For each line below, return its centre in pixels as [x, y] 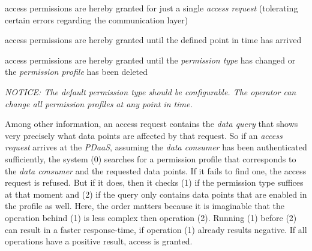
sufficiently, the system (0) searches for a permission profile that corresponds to [151, 158]
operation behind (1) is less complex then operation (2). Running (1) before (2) [151, 217]
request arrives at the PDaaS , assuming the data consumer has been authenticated [156, 147]
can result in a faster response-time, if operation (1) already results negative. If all [156, 229]
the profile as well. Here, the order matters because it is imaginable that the [145, 206]
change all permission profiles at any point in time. [99, 103]
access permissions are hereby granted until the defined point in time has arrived [153, 40]
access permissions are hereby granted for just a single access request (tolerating [151, 8]
